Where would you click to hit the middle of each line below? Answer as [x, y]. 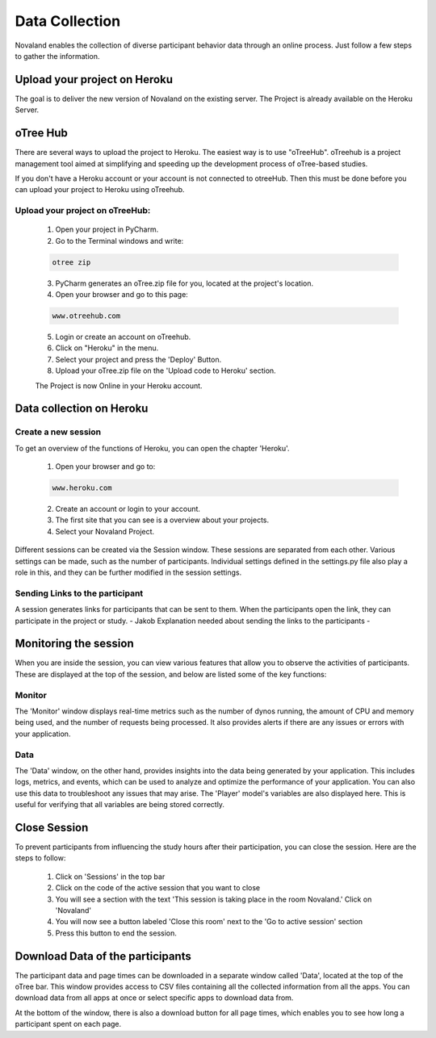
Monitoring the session [74, 644]
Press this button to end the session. [116, 933]
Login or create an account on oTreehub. [123, 337]
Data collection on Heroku [82, 409]
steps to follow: [40, 858]
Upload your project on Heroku [94, 80]
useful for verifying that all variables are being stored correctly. [120, 805]
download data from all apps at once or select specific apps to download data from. [154, 998]
